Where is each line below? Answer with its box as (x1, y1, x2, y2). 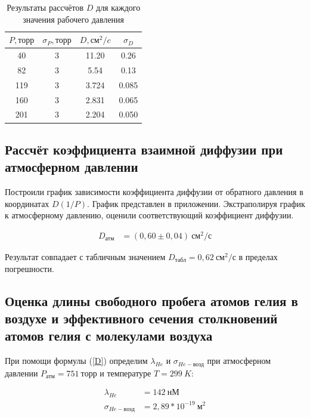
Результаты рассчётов (7, 1, 84, 13)
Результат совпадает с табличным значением (5, 250, 166, 262)
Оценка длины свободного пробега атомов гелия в (5, 291, 298, 310)
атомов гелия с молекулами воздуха (5, 326, 213, 345)
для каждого (96, 1, 141, 13)
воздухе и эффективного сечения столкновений (5, 308, 278, 327)
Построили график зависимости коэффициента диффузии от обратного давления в (5, 186, 303, 198)
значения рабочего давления (23, 13, 125, 25)
